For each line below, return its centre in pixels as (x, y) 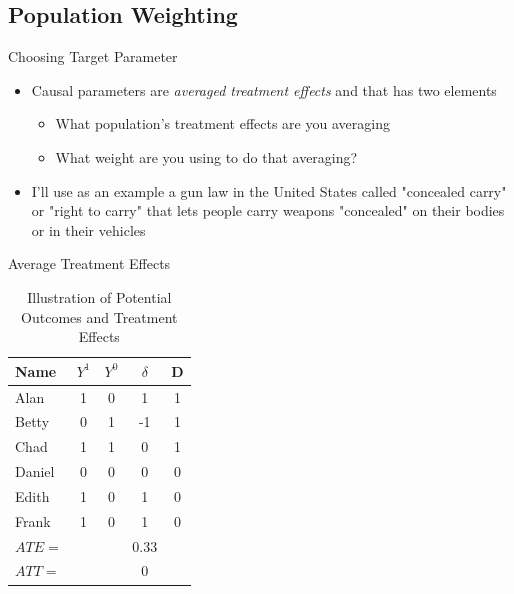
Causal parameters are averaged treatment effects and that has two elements (264, 89)
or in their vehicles (88, 229)
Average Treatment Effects (89, 263)
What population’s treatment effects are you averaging (222, 123)
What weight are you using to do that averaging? (206, 156)
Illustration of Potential (99, 296)
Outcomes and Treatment (99, 316)
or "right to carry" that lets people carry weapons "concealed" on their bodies (268, 210)
